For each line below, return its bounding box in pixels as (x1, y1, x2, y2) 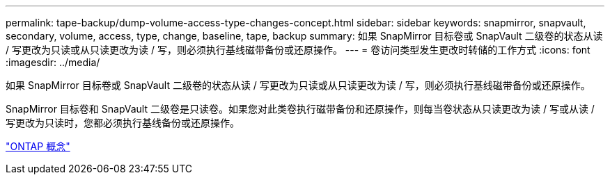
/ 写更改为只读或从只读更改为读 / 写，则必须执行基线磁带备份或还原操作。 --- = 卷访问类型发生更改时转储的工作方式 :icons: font (6, 44, 591, 56)
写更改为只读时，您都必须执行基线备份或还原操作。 (6, 117, 240, 129)
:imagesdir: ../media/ (6, 56, 100, 68)
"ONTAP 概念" (6, 140, 70, 152)
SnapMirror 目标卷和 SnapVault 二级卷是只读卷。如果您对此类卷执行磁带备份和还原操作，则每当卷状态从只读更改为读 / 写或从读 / (6, 103, 595, 115)
